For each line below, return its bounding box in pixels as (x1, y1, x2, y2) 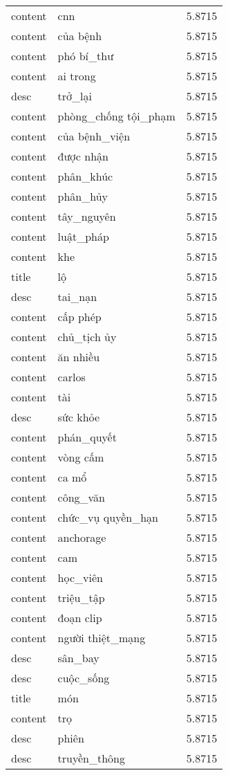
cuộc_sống (57, 670, 110, 686)
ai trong (57, 68, 96, 84)
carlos (57, 369, 86, 385)
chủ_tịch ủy (57, 329, 117, 345)
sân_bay (57, 650, 99, 666)
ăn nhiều (57, 349, 100, 365)
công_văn (57, 489, 106, 505)
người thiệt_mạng (57, 630, 146, 646)
